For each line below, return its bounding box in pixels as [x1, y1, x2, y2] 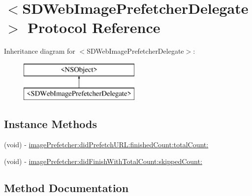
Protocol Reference [28, 17, 160, 37]
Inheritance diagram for [4, 46, 75, 56]
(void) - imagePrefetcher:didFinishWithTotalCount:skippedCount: [4, 156, 202, 166]
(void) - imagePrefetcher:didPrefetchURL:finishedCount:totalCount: [4, 139, 209, 150]
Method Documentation [4, 180, 129, 195]
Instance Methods [4, 116, 97, 131]
